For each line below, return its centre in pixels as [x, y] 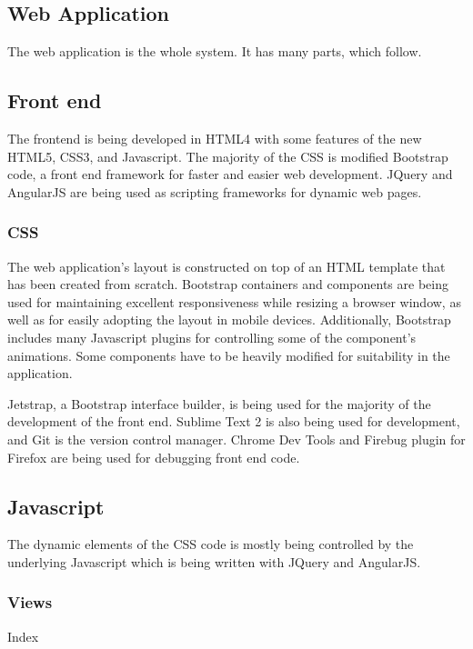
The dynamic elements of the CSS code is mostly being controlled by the [211, 544]
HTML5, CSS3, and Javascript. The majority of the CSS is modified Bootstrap [228, 156]
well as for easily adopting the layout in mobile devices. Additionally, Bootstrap [229, 320]
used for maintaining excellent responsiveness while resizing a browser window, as [234, 301]
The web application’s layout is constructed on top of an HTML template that [226, 266]
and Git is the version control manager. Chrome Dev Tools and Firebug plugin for [236, 439]
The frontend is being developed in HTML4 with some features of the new [215, 138]
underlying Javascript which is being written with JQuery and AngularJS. [214, 561]
